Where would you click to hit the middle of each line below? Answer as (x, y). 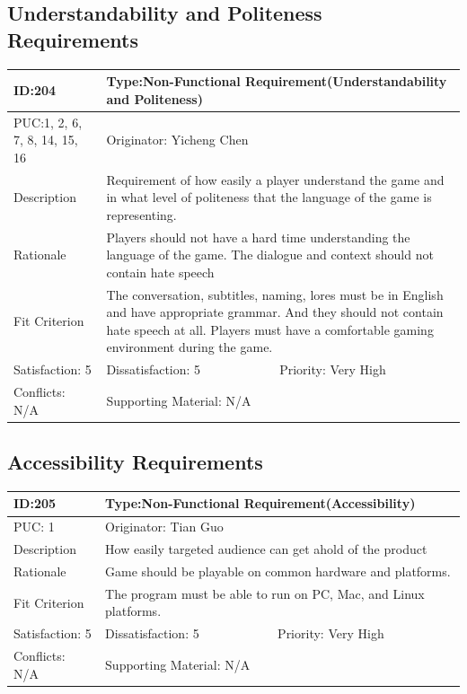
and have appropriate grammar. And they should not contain (275, 312)
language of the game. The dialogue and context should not (270, 255)
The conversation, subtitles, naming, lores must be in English (275, 294)
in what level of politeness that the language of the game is (269, 197)
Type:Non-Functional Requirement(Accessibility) (260, 503)
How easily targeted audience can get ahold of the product (266, 549)
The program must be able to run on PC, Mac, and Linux (265, 593)
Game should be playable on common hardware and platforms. (278, 571)
